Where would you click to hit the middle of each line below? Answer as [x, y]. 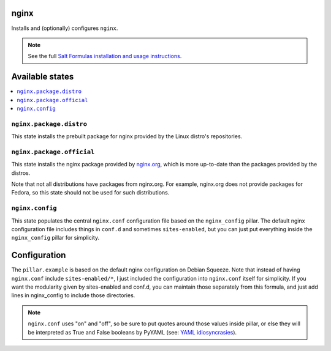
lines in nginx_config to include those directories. [73, 295]
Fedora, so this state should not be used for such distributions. [90, 193]
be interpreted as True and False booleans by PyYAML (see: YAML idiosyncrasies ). [132, 332]
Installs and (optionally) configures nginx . [65, 28]
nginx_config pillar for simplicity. [55, 238]
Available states [43, 77]
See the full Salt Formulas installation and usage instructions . [105, 56]
